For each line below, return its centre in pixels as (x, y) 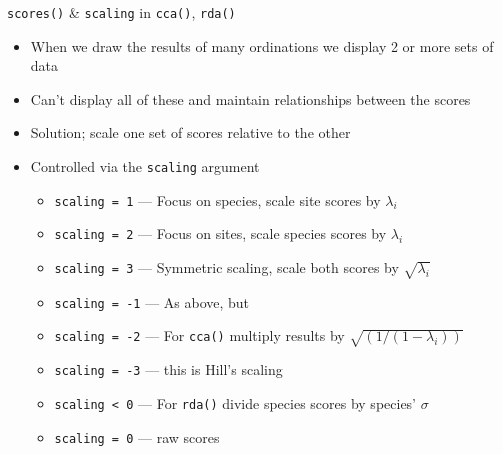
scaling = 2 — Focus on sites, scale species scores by (220, 233)
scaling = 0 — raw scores (137, 436)
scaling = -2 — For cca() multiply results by (199, 335)
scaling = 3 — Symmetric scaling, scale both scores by (226, 267)
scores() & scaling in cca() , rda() (121, 12)
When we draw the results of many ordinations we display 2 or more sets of (262, 45)
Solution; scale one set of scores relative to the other (190, 132)
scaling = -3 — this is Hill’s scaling (168, 369)
